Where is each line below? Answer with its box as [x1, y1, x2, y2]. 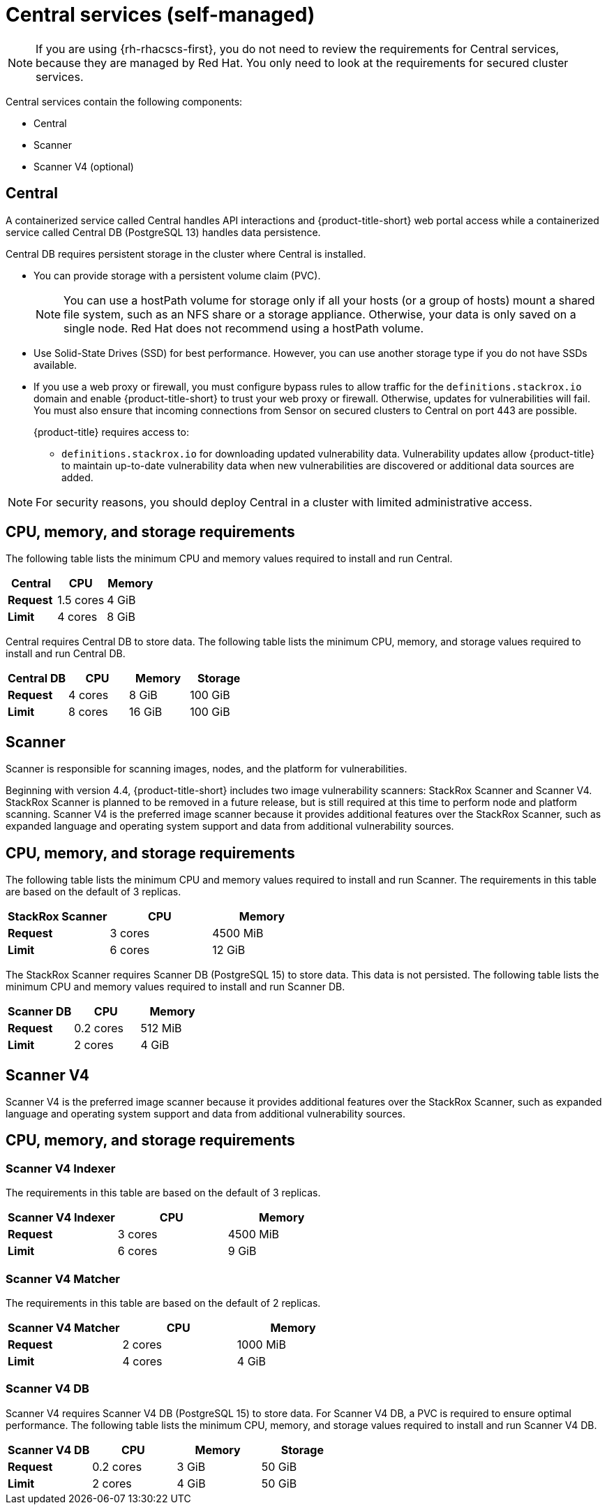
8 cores [68, 705, 108, 719]
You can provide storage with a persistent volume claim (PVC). [33, 269, 321, 281]
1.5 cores [57, 593, 105, 608]
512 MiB [140, 1021, 182, 1036]
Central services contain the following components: [6, 95, 243, 108]
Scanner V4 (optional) [33, 160, 134, 173]
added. [61, 471, 93, 483]
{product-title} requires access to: [33, 425, 189, 438]
